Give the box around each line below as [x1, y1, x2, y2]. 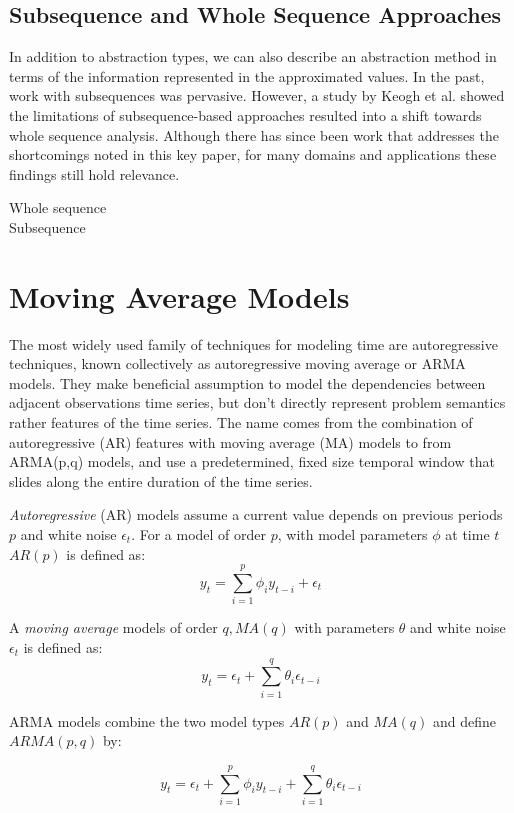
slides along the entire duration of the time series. [9, 470, 313, 491]
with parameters [294, 617, 395, 638]
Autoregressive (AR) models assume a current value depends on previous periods [9, 504, 503, 525]
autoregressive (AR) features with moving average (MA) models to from [9, 431, 452, 452]
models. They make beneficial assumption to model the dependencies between [9, 372, 486, 393]
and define [432, 710, 496, 731]
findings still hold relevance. [9, 163, 180, 184]
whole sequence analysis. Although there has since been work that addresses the [9, 124, 499, 145]
